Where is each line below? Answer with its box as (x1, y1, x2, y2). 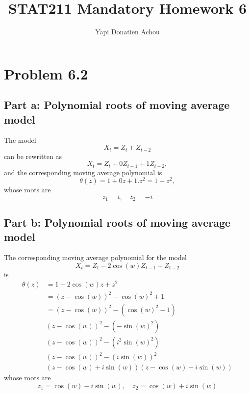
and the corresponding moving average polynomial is (4, 167, 162, 177)
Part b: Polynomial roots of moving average (4, 214, 231, 230)
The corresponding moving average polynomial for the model (4, 252, 187, 262)
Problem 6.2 (4, 63, 88, 83)
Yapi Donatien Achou (95, 26, 160, 37)
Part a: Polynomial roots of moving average (4, 97, 230, 112)
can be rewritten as (4, 151, 62, 161)
